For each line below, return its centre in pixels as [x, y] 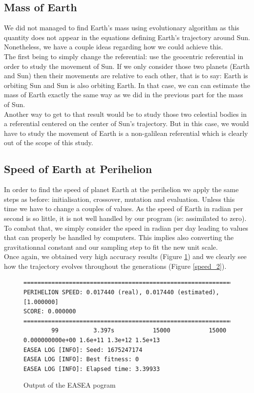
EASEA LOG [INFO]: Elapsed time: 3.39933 [92, 369]
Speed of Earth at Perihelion [78, 169]
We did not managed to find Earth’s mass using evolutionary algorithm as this [122, 28]
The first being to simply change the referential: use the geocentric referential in [124, 56]
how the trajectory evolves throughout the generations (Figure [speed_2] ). [115, 266]
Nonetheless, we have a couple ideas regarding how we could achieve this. [114, 47]
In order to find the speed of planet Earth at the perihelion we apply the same [121, 189]
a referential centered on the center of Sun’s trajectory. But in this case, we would [127, 123]
